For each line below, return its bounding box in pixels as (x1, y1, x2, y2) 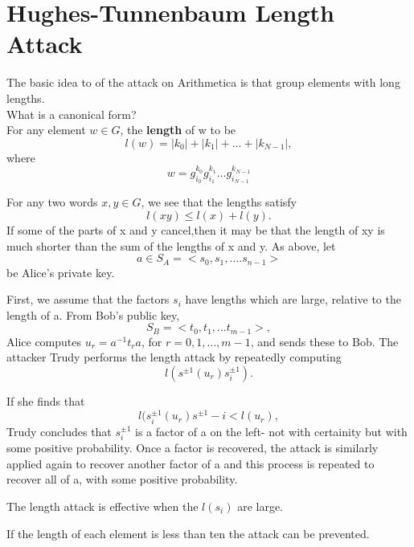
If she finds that (6, 392, 85, 409)
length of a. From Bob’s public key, (6, 306, 180, 323)
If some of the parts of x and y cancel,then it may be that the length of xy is (6, 221, 385, 238)
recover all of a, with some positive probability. (6, 471, 238, 488)
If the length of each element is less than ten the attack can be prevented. (6, 525, 370, 541)
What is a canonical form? (6, 105, 137, 122)
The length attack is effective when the (6, 498, 199, 515)
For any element (6, 121, 86, 138)
